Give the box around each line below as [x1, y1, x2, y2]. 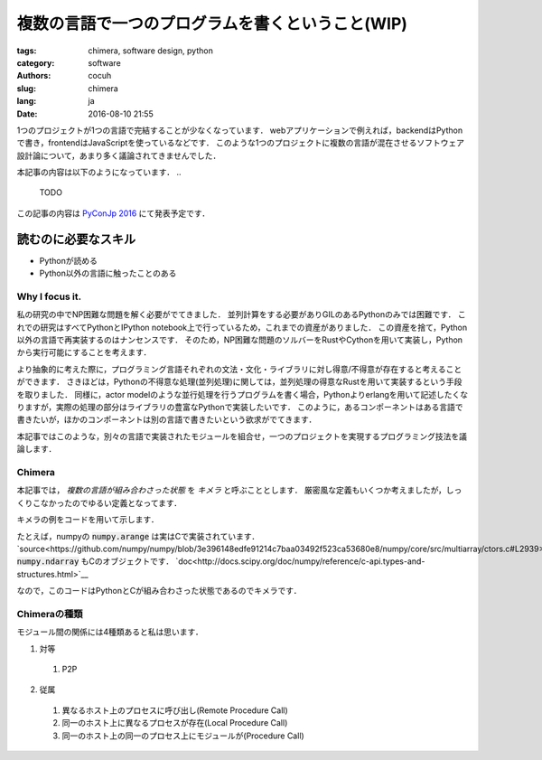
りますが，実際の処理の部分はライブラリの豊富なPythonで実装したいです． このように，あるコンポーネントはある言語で [16, 402, 463, 413]
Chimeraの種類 [16, 607, 83, 620]
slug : [16, 82, 36, 94]
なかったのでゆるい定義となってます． [40, 497, 182, 508]
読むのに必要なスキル [16, 231, 135, 247]
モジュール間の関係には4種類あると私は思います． [16, 626, 203, 637]
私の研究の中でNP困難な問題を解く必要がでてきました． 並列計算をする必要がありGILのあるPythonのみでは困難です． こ [16, 309, 467, 320]
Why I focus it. [16, 290, 81, 303]
